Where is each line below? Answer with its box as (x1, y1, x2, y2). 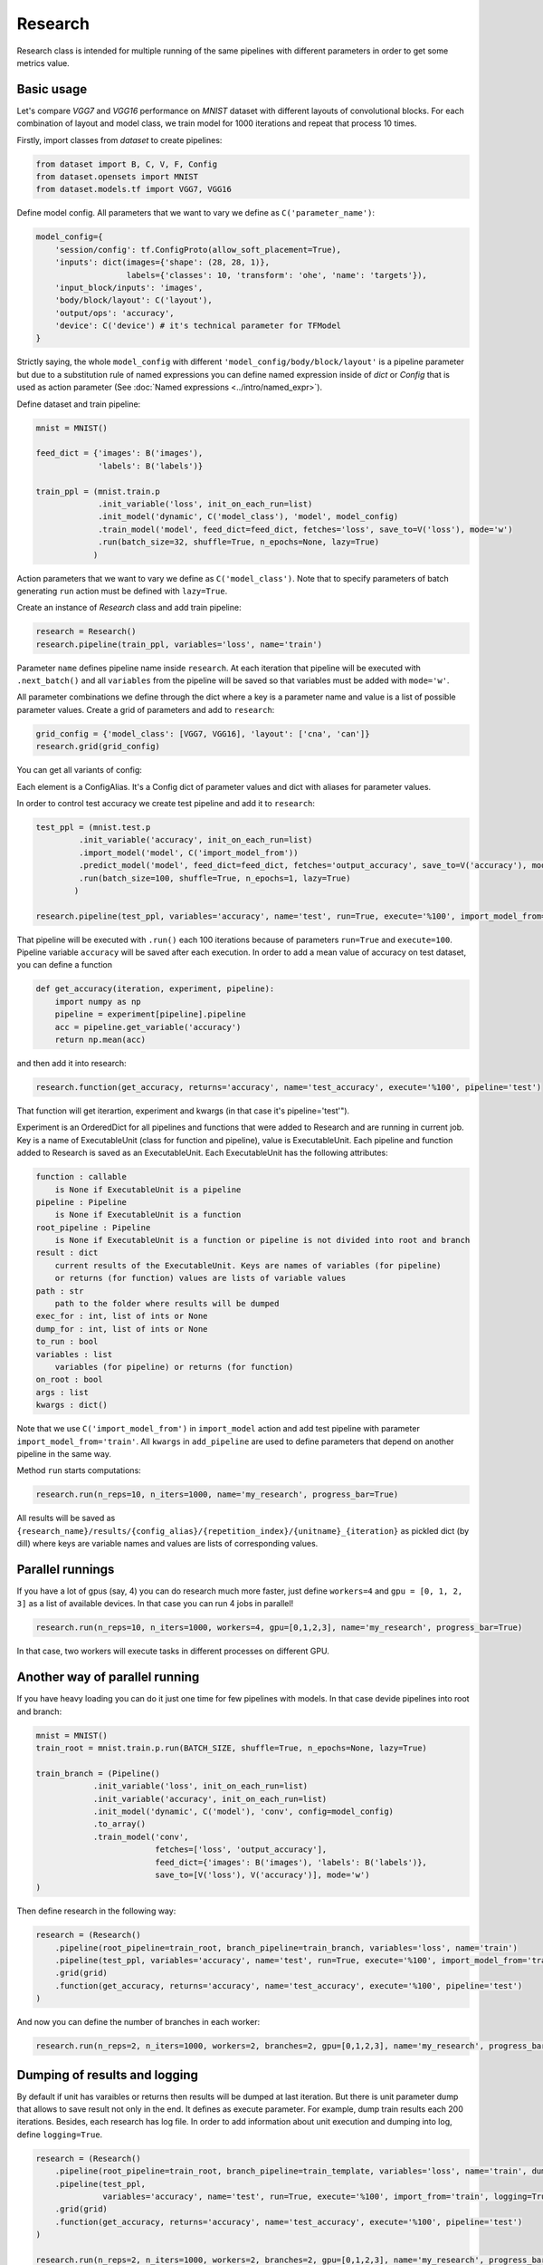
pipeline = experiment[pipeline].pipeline (54, 1009, 246, 1019)
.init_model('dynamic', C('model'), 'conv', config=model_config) (92, 1806, 394, 1817)
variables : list (35, 1349, 113, 1359)
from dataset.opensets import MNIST (35, 172, 199, 181)
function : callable (35, 1171, 127, 1182)
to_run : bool (35, 1336, 99, 1347)
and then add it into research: (16, 1057, 127, 1068)
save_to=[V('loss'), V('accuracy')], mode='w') (155, 1869, 370, 1880)
